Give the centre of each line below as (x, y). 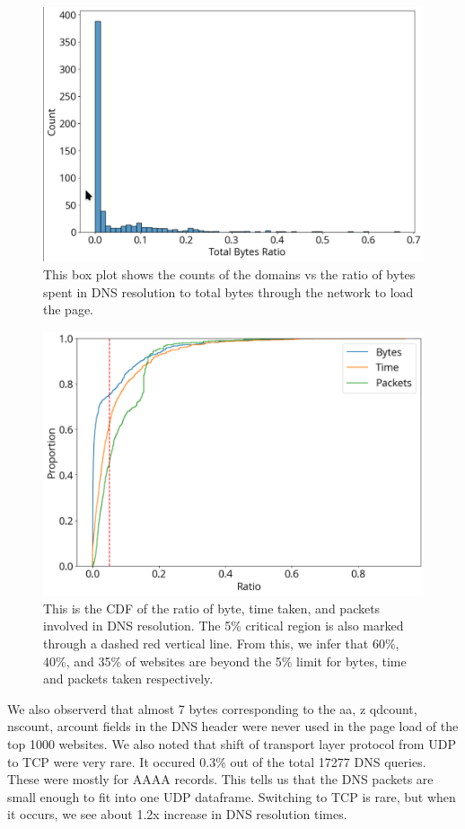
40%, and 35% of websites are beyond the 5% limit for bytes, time (225, 661)
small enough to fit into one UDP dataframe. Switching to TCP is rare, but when (232, 796)
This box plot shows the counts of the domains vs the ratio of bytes (229, 273)
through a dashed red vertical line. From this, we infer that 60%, (221, 644)
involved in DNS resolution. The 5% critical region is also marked (224, 626)
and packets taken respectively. (128, 679)
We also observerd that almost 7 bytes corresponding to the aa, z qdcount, (212, 708)
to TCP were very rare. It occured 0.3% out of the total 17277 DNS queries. (217, 761)
